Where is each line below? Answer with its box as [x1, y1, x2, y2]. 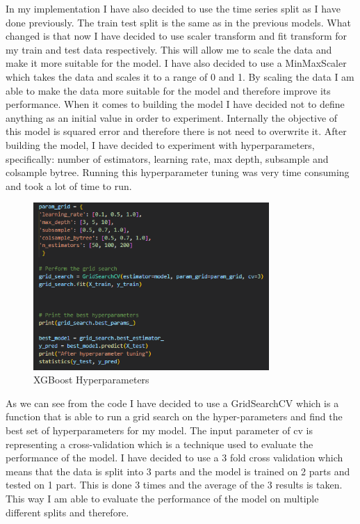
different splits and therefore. [6, 505, 129, 519]
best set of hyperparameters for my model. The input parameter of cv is [6, 423, 313, 438]
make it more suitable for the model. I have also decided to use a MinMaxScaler [6, 56, 347, 70]
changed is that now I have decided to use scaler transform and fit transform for [6, 29, 347, 43]
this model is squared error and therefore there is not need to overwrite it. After [6, 124, 347, 138]
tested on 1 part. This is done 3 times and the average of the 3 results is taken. [6, 477, 343, 492]
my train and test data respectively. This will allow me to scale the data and [6, 42, 332, 56]
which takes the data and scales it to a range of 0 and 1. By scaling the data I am [6, 69, 354, 84]
